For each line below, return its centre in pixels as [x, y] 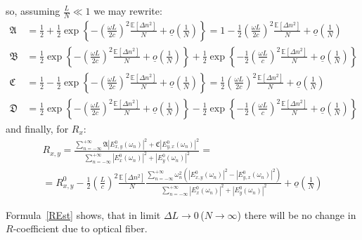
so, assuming [33, 11]
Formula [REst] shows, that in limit [83, 214]
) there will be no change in [297, 214]
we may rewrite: [128, 11]
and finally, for [37, 128]
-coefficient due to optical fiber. [80, 228]
